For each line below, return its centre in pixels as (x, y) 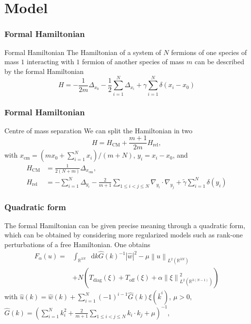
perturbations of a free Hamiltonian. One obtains (77, 244)
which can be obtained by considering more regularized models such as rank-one (124, 235)
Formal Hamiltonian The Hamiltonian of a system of (83, 52)
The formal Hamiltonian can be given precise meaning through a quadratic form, (125, 225)
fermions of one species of (209, 52)
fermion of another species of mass (133, 62)
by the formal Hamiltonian (44, 71)
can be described (220, 62)
